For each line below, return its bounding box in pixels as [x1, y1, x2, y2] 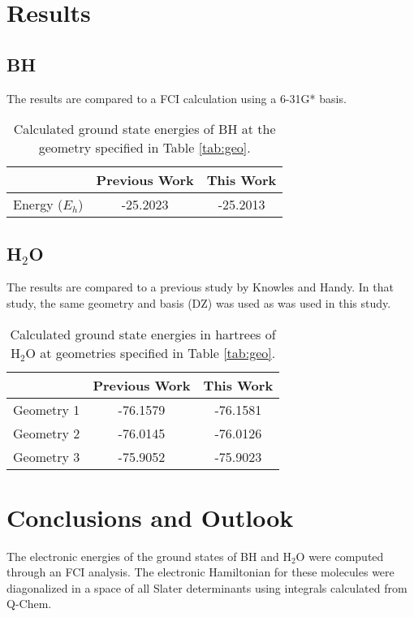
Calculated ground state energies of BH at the [13, 119, 276, 139]
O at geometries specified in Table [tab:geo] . [25, 343, 276, 362]
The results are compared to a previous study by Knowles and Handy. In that [6, 278, 394, 296]
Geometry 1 [13, 399, 80, 419]
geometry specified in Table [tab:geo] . [38, 138, 251, 157]
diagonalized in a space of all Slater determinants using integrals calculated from [6, 579, 408, 596]
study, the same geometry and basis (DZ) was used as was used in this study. [6, 294, 391, 311]
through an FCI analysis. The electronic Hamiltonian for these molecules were [6, 563, 395, 580]
